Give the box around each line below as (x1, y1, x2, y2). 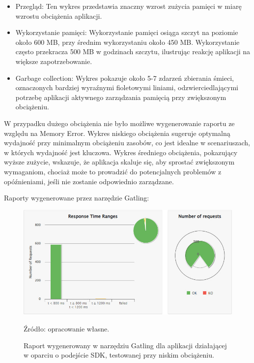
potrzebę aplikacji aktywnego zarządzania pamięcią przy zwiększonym (15, 92, 226, 102)
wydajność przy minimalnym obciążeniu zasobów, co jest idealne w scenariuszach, (4, 137, 250, 148)
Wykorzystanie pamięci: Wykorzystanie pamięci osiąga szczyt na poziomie (15, 27, 238, 37)
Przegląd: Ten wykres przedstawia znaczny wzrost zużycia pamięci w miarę (15, 1, 242, 11)
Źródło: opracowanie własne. (24, 323, 110, 333)
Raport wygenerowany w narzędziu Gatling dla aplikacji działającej (24, 340, 227, 350)
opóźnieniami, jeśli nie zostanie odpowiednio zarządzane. (4, 176, 174, 186)
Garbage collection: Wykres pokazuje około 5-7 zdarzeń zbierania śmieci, (15, 72, 234, 83)
